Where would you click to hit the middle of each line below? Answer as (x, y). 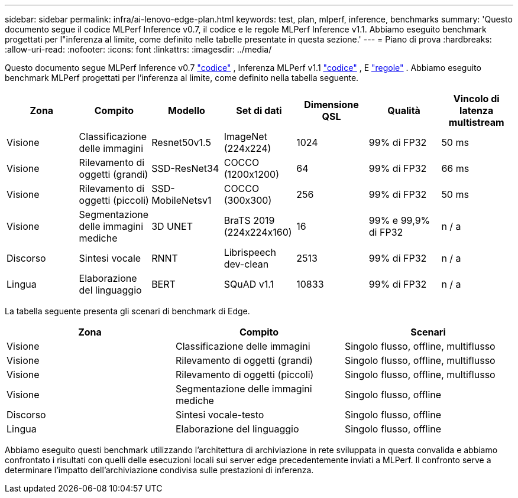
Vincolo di (476, 99)
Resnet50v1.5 (181, 142)
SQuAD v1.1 (249, 284)
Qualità (404, 110)
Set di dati (259, 110)
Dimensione (331, 105)
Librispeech (250, 252)
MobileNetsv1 (182, 200)
